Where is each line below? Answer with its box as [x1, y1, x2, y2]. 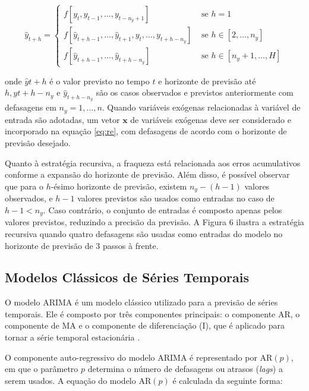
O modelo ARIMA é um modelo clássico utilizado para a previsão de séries [5, 296, 278, 308]
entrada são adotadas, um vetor [5, 113, 120, 125]
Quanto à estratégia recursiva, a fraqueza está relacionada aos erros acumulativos [5, 156, 301, 169]
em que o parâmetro [5, 362, 78, 375]
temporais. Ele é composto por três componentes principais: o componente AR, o [5, 307, 300, 320]
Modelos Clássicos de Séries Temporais [5, 268, 249, 286]
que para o [5, 179, 43, 192]
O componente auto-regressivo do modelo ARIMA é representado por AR [5, 351, 273, 363]
